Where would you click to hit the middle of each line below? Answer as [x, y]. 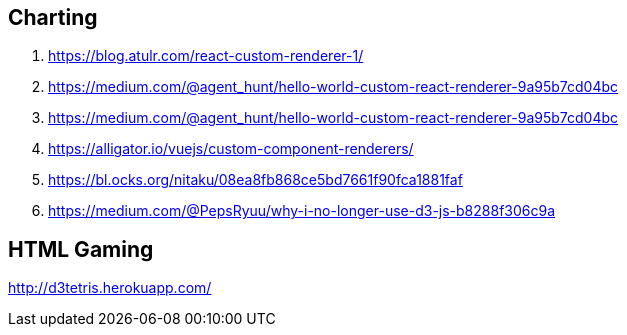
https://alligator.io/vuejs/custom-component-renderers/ [231, 149]
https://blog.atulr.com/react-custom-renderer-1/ [206, 56]
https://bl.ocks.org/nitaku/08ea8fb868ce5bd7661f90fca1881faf [255, 180]
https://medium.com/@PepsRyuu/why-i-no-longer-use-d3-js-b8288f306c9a [302, 211]
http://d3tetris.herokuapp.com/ [110, 288]
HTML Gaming [81, 249]
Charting [53, 17]
